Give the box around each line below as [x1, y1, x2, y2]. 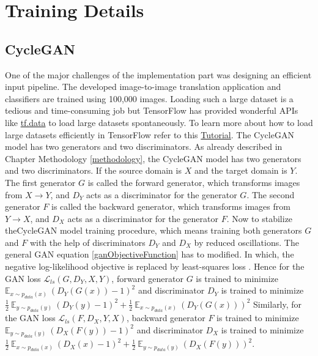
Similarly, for [253, 297, 302, 310]
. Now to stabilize [226, 212, 293, 224]
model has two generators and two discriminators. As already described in [5, 140, 283, 153]
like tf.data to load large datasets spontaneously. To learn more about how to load [5, 116, 313, 128]
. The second [246, 188, 295, 201]
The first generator [5, 176, 76, 188]
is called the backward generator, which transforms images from [51, 200, 290, 213]
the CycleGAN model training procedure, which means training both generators [5, 224, 302, 237]
